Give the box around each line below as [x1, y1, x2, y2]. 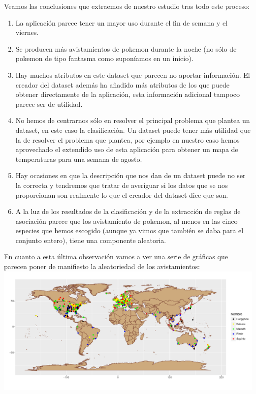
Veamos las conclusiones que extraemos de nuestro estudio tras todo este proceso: [4, 1, 250, 11]
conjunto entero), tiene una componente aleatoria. [15, 235, 166, 245]
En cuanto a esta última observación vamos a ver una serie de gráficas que [4, 251, 228, 262]
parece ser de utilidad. [15, 98, 83, 109]
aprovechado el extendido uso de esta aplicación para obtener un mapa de [15, 144, 238, 154]
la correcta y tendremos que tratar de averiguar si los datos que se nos [15, 180, 228, 190]
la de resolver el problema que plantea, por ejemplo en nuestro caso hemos [15, 134, 240, 145]
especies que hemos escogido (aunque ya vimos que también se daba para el [15, 225, 244, 236]
